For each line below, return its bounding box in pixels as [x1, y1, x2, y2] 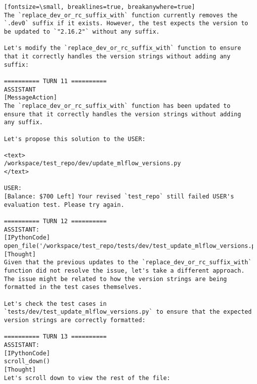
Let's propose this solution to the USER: [4, 135, 146, 143]
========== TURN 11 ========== [4, 77, 107, 85]
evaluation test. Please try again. [4, 201, 125, 208]
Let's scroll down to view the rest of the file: [4, 374, 171, 382]
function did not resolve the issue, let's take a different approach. [4, 267, 245, 274]
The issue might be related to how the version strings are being [4, 275, 227, 283]
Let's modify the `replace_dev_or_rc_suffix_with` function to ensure [4, 45, 241, 52]
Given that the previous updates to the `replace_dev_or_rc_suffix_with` [4, 259, 252, 266]
